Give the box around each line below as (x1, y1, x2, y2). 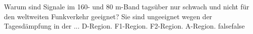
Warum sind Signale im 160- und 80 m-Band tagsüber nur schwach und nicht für (4, 1, 250, 11)
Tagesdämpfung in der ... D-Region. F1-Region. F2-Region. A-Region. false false (4, 21, 245, 31)
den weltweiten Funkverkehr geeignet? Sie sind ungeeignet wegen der (4, 11, 212, 21)
